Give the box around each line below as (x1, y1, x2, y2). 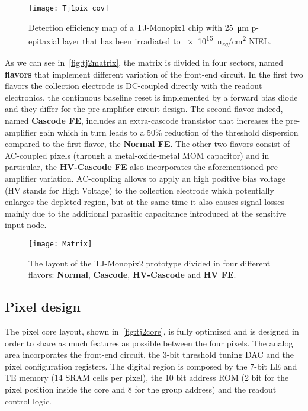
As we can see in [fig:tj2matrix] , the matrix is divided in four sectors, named (5, 56, 283, 69)
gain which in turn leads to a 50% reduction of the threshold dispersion (39, 126, 299, 138)
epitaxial (28, 34, 60, 47)
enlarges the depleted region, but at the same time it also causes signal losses (5, 195, 285, 208)
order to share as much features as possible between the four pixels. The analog (5, 336, 293, 349)
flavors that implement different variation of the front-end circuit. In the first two (5, 68, 303, 80)
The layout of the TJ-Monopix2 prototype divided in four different (28, 256, 271, 269)
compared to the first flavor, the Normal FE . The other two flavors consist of (5, 137, 290, 150)
